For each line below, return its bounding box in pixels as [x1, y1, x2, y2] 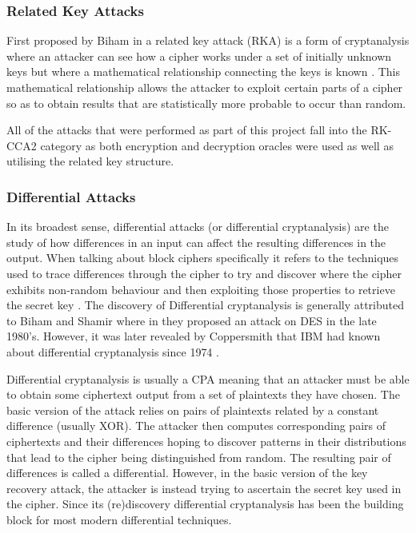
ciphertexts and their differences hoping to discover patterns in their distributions [6, 432, 406, 449]
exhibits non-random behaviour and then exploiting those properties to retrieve [6, 280, 395, 297]
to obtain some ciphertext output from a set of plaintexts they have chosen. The [6, 386, 400, 403]
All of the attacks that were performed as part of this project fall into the [6, 121, 367, 138]
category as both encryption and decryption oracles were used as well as [40, 137, 394, 153]
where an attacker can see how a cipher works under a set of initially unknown [6, 47, 392, 64]
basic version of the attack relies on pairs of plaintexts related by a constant [6, 401, 379, 418]
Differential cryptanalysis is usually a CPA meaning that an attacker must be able [6, 370, 410, 387]
